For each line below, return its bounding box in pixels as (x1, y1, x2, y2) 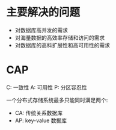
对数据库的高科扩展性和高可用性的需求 (14, 42, 110, 49)
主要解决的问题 (6, 5, 81, 19)
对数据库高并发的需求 (14, 26, 68, 34)
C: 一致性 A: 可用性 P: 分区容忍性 (6, 84, 87, 91)
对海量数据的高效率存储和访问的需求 (14, 34, 105, 41)
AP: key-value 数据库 (14, 117, 67, 124)
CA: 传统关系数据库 (14, 109, 63, 116)
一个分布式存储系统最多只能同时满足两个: (6, 96, 108, 104)
